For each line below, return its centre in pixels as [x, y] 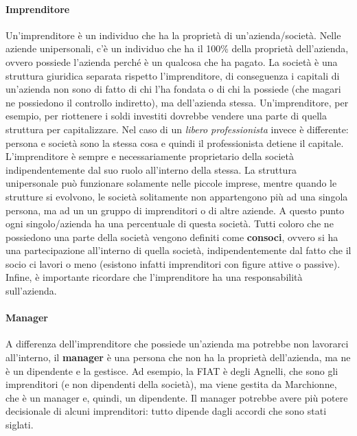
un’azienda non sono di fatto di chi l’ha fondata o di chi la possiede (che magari [173, 89]
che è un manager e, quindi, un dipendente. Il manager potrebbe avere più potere [177, 397]
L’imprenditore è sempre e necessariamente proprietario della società [150, 156]
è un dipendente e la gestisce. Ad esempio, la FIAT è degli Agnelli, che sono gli [172, 370]
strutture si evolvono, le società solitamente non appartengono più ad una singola [177, 196]
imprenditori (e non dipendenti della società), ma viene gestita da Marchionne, [171, 384]
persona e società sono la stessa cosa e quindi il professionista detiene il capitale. [175, 142]
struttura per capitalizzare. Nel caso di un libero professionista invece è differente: [177, 129]
